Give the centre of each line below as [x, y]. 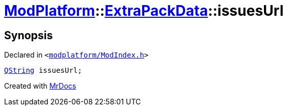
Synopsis [28, 35]
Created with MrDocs [40, 86]
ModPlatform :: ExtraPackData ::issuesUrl [144, 11]
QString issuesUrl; [43, 71]
